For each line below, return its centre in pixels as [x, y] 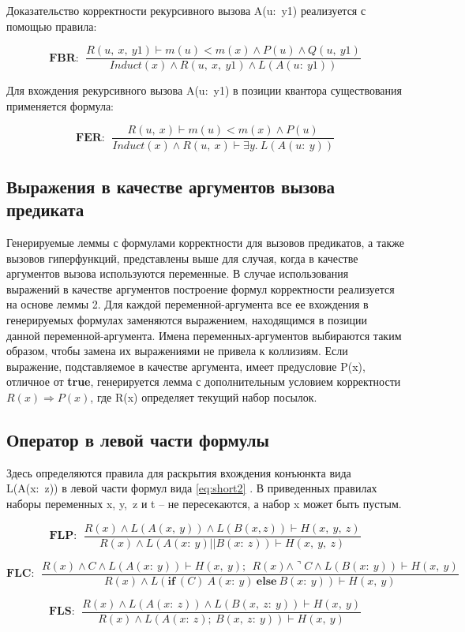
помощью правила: [52, 26]
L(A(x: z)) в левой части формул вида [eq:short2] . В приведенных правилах [192, 488]
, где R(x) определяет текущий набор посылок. [204, 397]
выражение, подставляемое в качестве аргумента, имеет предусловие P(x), [186, 366]
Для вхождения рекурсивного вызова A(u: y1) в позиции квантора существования [204, 90]
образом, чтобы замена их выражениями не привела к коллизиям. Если [177, 351]
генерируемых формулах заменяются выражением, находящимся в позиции [187, 320]
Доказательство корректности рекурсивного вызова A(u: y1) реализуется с [186, 10]
